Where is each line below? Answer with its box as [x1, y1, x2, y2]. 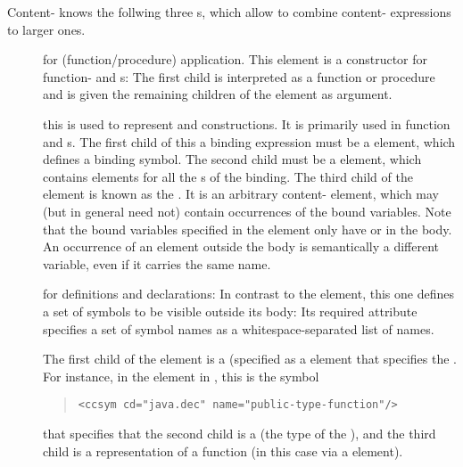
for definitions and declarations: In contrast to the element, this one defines [43, 284, 454, 303]
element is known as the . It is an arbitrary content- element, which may [43, 184, 440, 203]
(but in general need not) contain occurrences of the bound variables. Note [43, 201, 451, 220]
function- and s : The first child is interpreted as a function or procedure [43, 67, 435, 86]
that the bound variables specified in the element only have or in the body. [43, 219, 452, 238]
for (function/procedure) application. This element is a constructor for [43, 50, 428, 69]
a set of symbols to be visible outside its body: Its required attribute [43, 301, 418, 320]
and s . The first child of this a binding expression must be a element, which [43, 132, 456, 151]
